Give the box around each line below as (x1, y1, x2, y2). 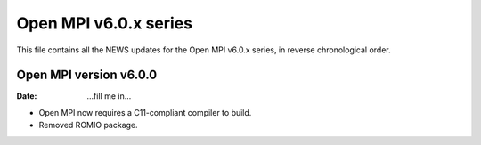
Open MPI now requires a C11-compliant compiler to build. (38, 107, 252, 117)
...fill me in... (86, 91, 132, 101)
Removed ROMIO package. (38, 120, 138, 131)
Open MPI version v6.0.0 (16, 68, 158, 83)
